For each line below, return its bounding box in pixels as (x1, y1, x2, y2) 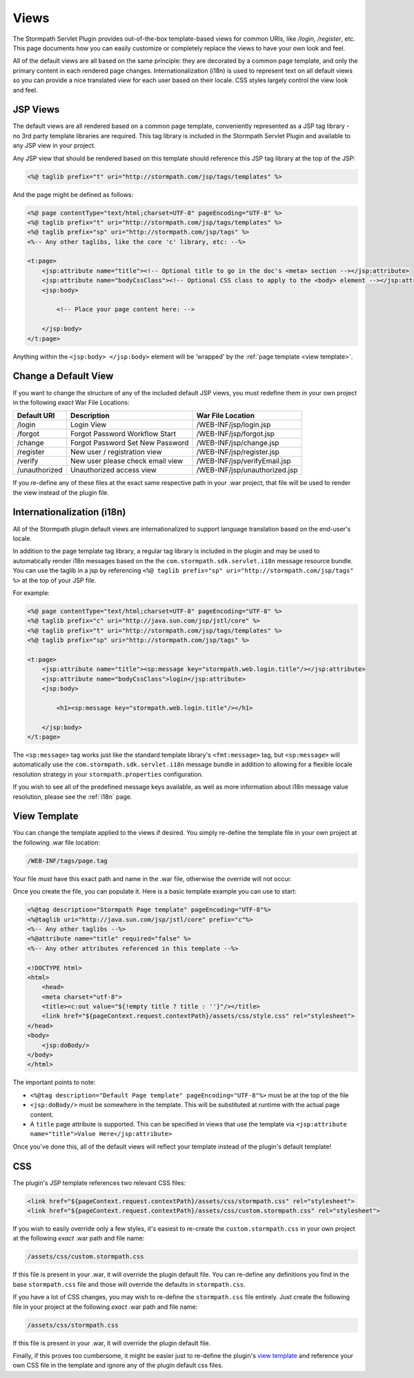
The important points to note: (12, 1078, 96, 1086)
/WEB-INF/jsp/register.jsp (196, 447, 279, 457)
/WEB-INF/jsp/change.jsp (196, 438, 279, 448)
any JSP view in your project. (12, 142, 96, 150)
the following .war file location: (12, 838, 100, 847)
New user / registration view (70, 447, 162, 457)
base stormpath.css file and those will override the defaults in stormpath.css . (12, 1280, 246, 1288)
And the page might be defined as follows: (12, 190, 134, 198)
